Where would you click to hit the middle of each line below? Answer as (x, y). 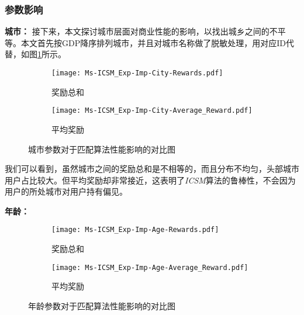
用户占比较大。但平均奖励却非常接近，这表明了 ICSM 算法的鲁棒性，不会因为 (150, 180)
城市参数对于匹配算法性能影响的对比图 (102, 149)
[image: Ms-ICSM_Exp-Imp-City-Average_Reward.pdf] (152, 111)
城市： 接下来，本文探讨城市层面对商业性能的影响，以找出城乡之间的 (137, 31)
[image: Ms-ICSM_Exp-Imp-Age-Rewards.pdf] (135, 230)
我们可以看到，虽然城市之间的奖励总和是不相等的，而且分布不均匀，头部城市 (152, 169)
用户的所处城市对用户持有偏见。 (66, 191)
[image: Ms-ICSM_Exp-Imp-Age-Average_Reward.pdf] (150, 267)
